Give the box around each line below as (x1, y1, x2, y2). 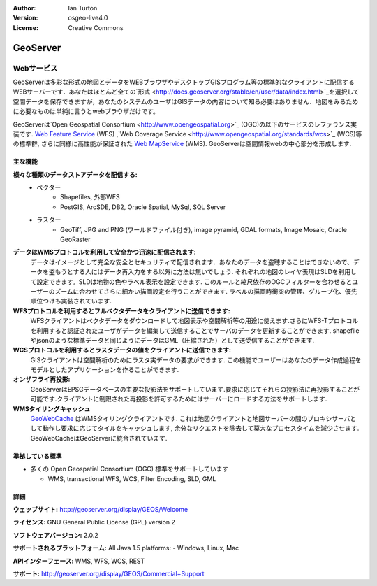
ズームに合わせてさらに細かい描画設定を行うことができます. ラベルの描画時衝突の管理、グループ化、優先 (54, 287, 357, 295)
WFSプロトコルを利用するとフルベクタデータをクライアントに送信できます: (13, 306, 230, 315)
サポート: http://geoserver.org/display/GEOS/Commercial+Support (13, 569, 205, 578)
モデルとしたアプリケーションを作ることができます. (30, 366, 179, 374)
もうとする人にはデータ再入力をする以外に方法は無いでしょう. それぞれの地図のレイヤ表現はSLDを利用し (54, 268, 357, 276)
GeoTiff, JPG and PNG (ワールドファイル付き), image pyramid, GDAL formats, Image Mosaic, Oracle (60, 225, 347, 234)
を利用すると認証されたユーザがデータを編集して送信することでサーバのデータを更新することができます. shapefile (30, 326, 360, 335)
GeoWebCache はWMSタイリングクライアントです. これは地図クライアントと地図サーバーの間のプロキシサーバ (30, 415, 350, 423)
